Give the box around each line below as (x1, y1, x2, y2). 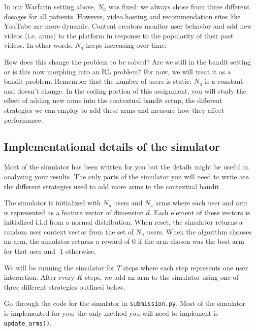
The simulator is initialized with (4, 198, 101, 208)
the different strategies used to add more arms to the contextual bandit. (4, 181, 221, 191)
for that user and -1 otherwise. (4, 246, 96, 256)
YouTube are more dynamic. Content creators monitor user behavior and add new (4, 21, 252, 31)
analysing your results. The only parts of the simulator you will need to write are (4, 171, 249, 181)
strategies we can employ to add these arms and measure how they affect (4, 104, 224, 115)
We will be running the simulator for (4, 262, 115, 272)
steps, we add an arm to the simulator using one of (85, 272, 239, 282)
